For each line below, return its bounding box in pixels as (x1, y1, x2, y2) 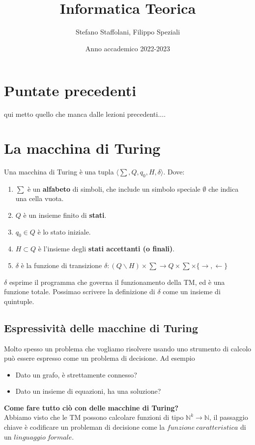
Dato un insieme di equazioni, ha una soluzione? (15, 386, 161, 396)
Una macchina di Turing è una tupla (4, 166, 114, 176)
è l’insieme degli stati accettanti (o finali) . (38, 243, 175, 254)
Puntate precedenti (4, 80, 137, 101)
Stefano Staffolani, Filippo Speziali (75, 27, 180, 37)
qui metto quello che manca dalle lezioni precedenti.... (4, 109, 166, 119)
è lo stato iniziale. (37, 226, 91, 237)
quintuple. (4, 296, 34, 306)
